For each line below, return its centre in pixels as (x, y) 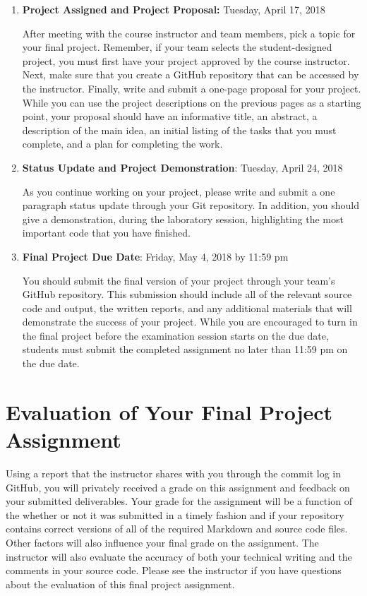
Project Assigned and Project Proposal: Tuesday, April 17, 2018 (174, 9)
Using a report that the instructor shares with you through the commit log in (174, 473)
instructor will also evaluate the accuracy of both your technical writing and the (179, 556)
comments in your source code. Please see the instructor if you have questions (174, 570)
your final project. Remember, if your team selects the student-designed (177, 47)
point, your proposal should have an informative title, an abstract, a (170, 116)
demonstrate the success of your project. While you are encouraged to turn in (190, 322)
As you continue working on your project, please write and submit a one (179, 191)
